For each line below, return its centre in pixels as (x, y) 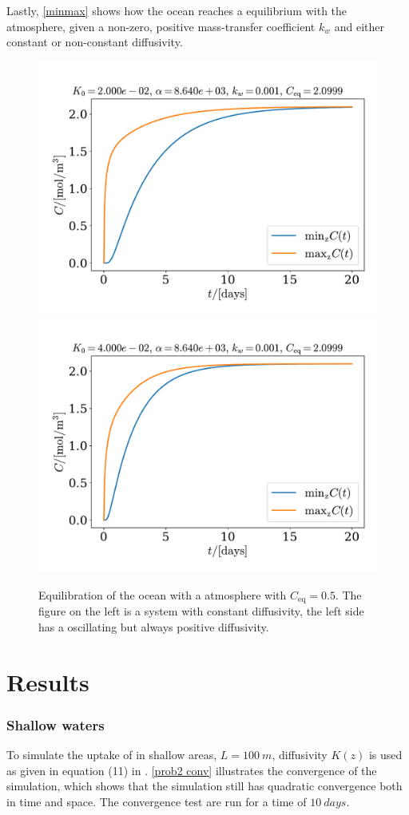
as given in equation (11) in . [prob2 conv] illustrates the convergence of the (192, 770)
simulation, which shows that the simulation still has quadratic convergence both (204, 786)
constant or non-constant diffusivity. (95, 42)
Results (48, 681)
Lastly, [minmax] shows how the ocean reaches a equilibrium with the (177, 10)
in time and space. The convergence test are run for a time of (157, 801)
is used (385, 755)
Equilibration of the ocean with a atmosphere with (163, 594)
